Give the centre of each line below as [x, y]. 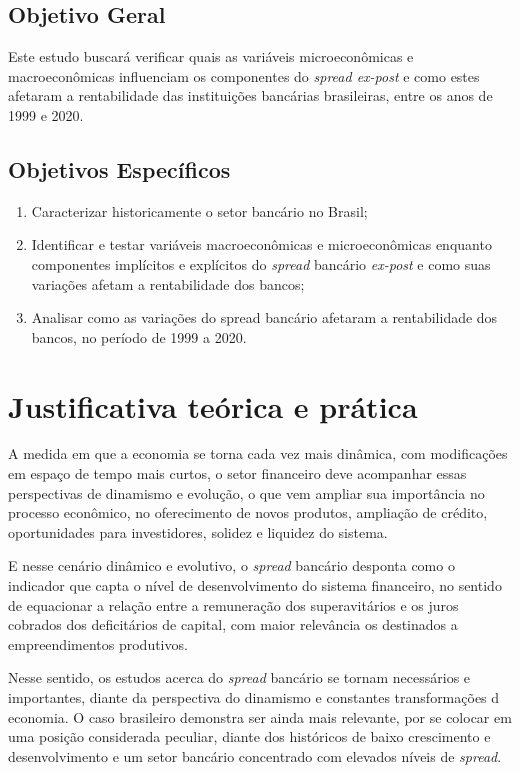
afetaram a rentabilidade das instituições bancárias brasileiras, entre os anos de [250, 95]
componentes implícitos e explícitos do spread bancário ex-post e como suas [261, 263]
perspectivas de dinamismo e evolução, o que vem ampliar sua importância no [246, 492]
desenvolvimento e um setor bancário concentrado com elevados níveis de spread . [255, 755]
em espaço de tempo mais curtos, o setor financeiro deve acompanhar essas [237, 473]
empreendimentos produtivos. [98, 643]
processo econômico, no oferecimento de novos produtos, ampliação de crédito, [248, 512]
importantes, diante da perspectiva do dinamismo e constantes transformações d [254, 697]
